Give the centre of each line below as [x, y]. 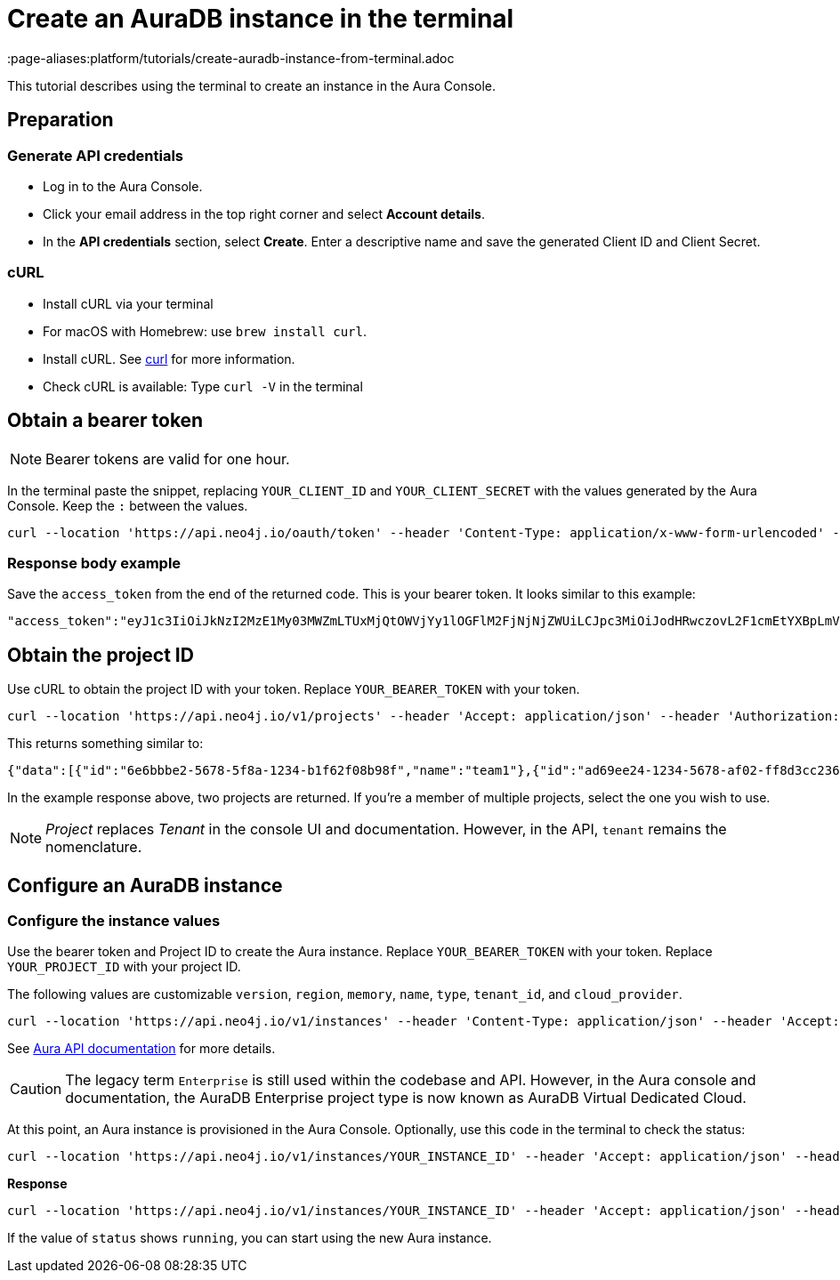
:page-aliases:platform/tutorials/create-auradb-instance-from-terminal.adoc [231, 58]
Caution [36, 1089]
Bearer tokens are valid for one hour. [168, 459]
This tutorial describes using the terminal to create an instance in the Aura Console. [252, 85]
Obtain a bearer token [105, 421]
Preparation [61, 120]
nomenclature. [94, 847]
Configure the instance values [114, 921]
